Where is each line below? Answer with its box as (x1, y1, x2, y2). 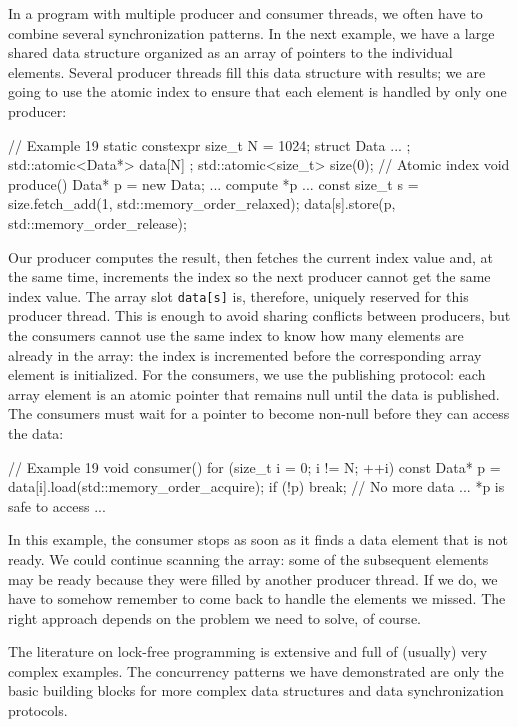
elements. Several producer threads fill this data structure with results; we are (8, 61, 486, 82)
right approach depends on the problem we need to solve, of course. (8, 607, 421, 628)
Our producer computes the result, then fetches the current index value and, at (8, 246, 494, 267)
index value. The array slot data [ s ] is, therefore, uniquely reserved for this (8, 285, 469, 306)
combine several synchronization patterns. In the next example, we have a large (8, 22, 495, 43)
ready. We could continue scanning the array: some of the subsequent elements (8, 548, 489, 569)
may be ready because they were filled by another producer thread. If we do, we (8, 568, 498, 589)
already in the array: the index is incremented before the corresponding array (8, 344, 482, 365)
